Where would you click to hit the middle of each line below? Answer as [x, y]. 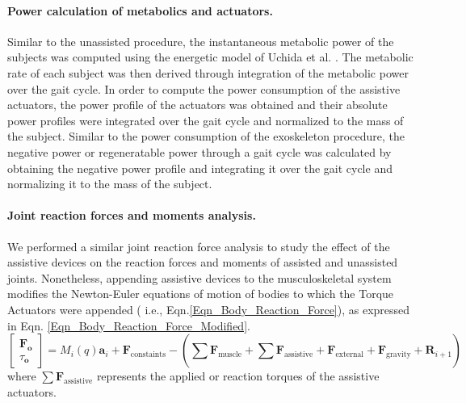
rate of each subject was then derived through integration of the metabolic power [208, 72]
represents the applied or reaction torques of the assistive [238, 376]
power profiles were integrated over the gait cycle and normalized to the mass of [206, 120]
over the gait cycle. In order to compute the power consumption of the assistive [204, 88]
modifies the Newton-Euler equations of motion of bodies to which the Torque [201, 294]
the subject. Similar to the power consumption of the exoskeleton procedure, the [206, 136]
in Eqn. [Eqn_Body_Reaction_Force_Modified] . [129, 325]
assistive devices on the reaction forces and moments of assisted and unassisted [203, 262]
